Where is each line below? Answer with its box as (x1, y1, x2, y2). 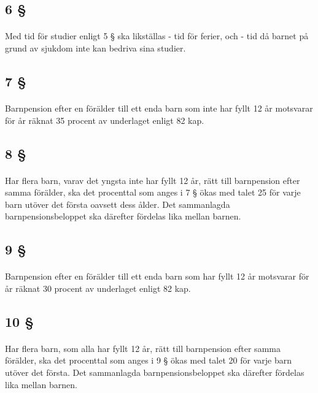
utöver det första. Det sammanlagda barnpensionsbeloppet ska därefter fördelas (5, 366, 304, 378)
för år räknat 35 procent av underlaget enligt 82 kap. (5, 113, 204, 126)
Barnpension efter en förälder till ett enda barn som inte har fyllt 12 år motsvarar (5, 101, 313, 114)
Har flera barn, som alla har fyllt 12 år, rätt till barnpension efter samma (5, 341, 281, 354)
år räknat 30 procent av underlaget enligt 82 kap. (5, 281, 191, 294)
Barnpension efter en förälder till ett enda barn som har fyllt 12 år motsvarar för (5, 270, 309, 283)
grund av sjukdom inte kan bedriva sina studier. (5, 41, 186, 54)
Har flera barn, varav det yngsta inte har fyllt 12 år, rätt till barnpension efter (5, 174, 300, 186)
